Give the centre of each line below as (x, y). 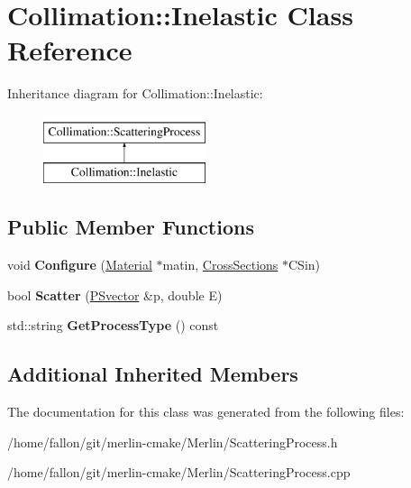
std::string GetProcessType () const (113, 325)
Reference (70, 50)
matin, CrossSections (220, 265)
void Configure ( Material (80, 265)
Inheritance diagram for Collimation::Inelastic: (135, 93)
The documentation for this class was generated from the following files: (206, 412)
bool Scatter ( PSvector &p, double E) (115, 295)
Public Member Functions (131, 227)
